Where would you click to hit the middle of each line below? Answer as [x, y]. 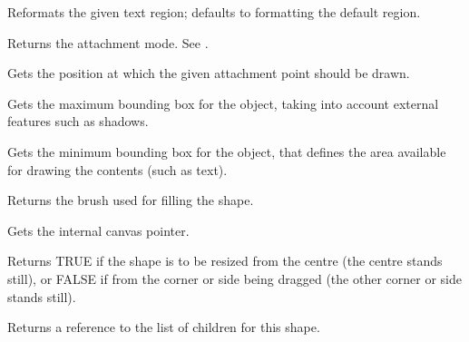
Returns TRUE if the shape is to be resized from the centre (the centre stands [225, 261]
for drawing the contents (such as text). [117, 169]
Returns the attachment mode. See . [108, 42]
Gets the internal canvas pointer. [98, 230]
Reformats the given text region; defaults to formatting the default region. [214, 12]
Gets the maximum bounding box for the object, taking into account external [223, 103]
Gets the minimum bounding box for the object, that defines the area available [227, 151]
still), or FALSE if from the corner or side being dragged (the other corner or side [234, 278]
